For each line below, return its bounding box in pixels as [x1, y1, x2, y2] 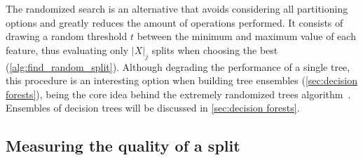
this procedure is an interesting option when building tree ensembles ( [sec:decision [6, 73, 357, 88]
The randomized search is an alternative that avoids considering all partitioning [6, 1, 348, 15]
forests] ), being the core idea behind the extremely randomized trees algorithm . [6, 86, 351, 101]
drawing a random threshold [6, 29, 128, 44]
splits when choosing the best [151, 42, 278, 57]
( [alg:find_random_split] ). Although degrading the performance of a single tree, [6, 59, 350, 74]
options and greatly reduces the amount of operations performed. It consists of [6, 15, 343, 29]
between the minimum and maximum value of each [137, 29, 356, 44]
